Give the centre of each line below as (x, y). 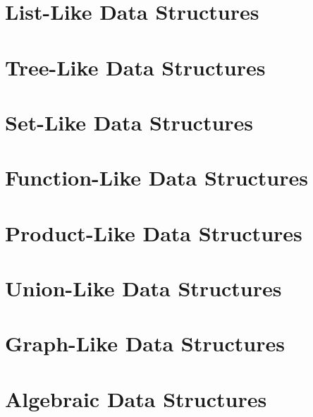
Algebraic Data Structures (136, 398)
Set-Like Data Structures (129, 122)
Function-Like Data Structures (156, 177)
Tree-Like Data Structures (135, 67)
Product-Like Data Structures (154, 232)
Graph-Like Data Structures (145, 343)
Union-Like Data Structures (143, 288)
